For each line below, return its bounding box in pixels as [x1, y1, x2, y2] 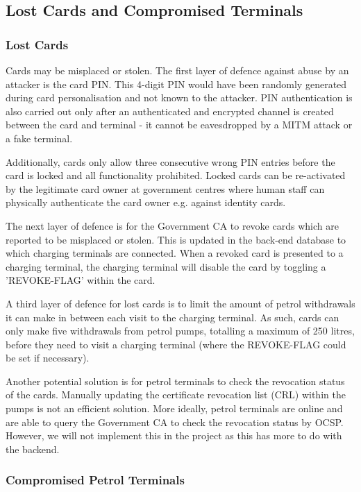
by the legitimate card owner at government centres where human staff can [6, 181, 325, 196]
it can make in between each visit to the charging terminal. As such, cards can [6, 309, 339, 324]
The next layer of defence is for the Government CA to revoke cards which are [6, 218, 339, 232]
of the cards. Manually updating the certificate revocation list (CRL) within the [6, 387, 346, 402]
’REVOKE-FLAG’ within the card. [6, 273, 156, 287]
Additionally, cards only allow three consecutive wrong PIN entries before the [6, 154, 335, 169]
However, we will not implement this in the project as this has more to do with [6, 428, 342, 443]
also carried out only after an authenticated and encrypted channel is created [6, 103, 334, 118]
